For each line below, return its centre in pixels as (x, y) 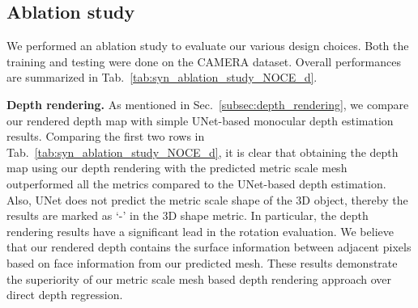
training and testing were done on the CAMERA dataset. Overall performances (204, 61)
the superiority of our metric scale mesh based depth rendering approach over (199, 278)
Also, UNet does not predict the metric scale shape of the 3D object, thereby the (207, 199)
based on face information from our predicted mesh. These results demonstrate (202, 262)
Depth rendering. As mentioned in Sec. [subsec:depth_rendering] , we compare (208, 104)
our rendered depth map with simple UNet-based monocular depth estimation (200, 120)
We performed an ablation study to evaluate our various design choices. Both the (208, 46)
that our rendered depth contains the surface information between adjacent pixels (209, 247)
